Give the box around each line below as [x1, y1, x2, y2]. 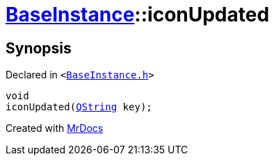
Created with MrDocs [6, 122, 104, 135]
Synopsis [6, 39, 72, 57]
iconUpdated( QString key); [6, 101, 152, 113]
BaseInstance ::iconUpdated [6, 3, 270, 26]
